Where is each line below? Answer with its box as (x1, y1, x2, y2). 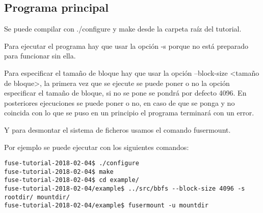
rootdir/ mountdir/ (4, 193, 70, 201)
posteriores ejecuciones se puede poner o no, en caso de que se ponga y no (4, 97, 235, 108)
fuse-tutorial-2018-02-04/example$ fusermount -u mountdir (4, 202, 208, 209)
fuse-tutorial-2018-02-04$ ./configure (4, 160, 139, 167)
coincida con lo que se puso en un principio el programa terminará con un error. (4, 107, 254, 118)
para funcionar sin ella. (4, 50, 76, 61)
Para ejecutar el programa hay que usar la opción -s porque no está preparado (4, 40, 249, 51)
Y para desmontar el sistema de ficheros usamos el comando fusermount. (4, 124, 231, 135)
